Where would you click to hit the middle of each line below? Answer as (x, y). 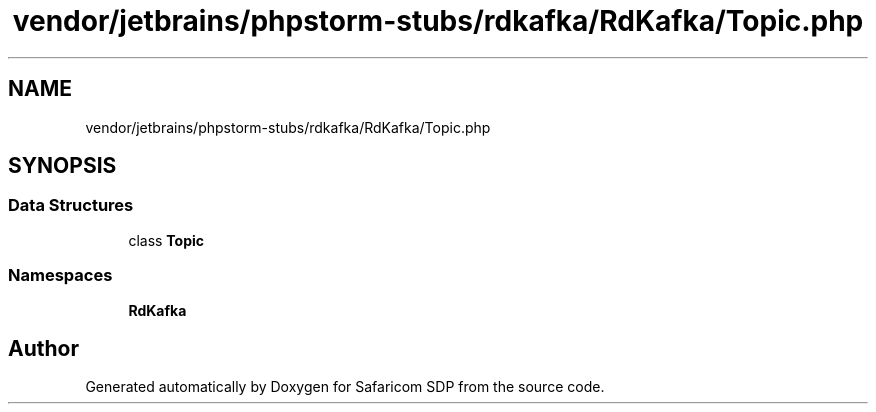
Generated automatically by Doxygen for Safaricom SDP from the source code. (345, 387)
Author (43, 348)
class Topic (166, 240)
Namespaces (60, 275)
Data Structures (71, 205)
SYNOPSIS (62, 166)
